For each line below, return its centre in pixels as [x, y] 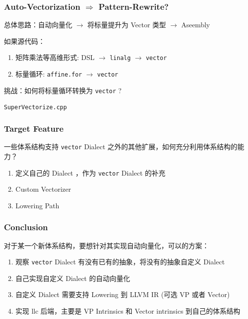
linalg [120, 58]
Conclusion [26, 227]
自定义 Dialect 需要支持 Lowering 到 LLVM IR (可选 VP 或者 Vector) [123, 294]
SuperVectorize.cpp [35, 108]
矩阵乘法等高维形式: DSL [55, 57]
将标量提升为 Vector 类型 [127, 25]
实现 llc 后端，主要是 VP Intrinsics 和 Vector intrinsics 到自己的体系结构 [128, 311]
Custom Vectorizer [43, 189]
